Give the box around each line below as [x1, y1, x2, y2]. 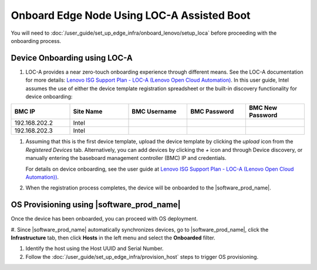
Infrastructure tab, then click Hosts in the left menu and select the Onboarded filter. [11, 234, 215, 241]
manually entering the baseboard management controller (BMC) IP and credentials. [25, 155, 227, 162]
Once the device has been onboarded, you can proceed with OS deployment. [11, 215, 198, 222]
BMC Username [131, 108, 177, 116]
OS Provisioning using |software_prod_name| [11, 200, 181, 210]
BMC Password [190, 108, 234, 116]
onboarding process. [11, 37, 62, 44]
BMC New [248, 104, 278, 112]
